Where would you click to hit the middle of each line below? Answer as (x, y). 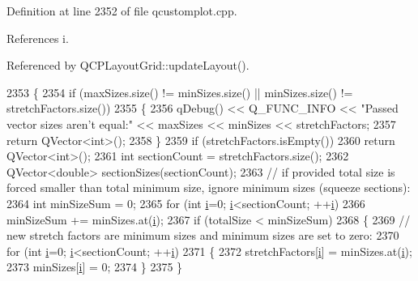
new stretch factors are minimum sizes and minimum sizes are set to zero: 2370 (203, 235)
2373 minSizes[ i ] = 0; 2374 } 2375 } (95, 267)
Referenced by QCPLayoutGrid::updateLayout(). (128, 65)
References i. (38, 38)
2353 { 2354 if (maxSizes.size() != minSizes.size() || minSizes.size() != (180, 92)
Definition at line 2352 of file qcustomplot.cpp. (122, 11)
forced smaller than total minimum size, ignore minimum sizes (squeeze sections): (209, 187)
